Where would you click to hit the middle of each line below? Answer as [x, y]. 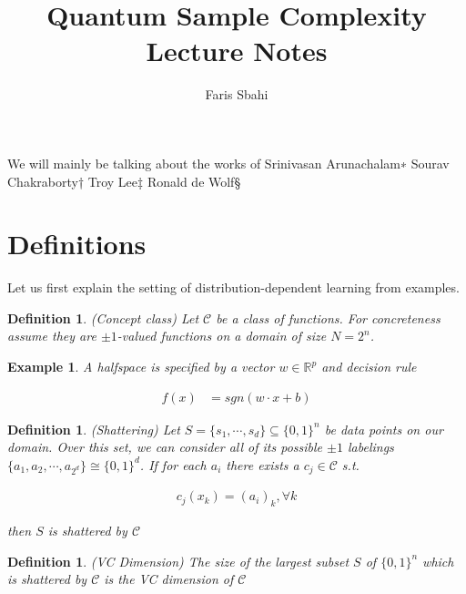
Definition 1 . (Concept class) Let [103, 317]
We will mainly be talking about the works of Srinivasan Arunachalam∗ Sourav [228, 163]
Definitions [77, 244]
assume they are [52, 336]
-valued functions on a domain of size [222, 336]
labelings [370, 447]
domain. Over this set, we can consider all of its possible [165, 447]
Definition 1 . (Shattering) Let [94, 429]
